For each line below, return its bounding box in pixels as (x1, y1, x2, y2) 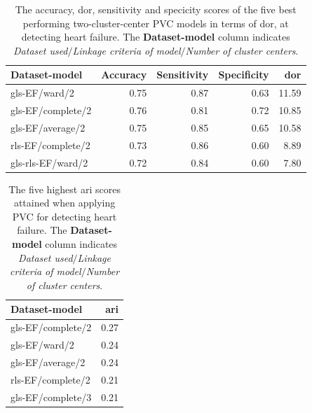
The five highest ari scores (8, 181, 121, 196)
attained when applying (13, 195, 116, 210)
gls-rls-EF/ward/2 (11, 155, 88, 169)
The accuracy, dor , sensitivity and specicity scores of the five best (15, 2, 297, 16)
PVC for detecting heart (12, 209, 117, 223)
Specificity (218, 67, 269, 82)
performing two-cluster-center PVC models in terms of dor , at (22, 15, 289, 30)
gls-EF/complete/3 (11, 389, 92, 404)
